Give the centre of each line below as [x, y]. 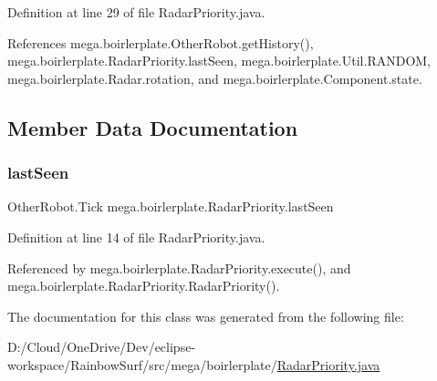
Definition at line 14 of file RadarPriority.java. [136, 237]
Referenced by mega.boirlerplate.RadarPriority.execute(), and [179, 268]
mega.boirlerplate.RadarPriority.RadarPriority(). [144, 286]
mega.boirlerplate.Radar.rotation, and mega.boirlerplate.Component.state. [215, 78]
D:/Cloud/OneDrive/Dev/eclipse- [102, 347]
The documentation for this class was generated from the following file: [206, 316]
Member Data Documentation [153, 127]
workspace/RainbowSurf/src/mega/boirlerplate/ [142, 364]
